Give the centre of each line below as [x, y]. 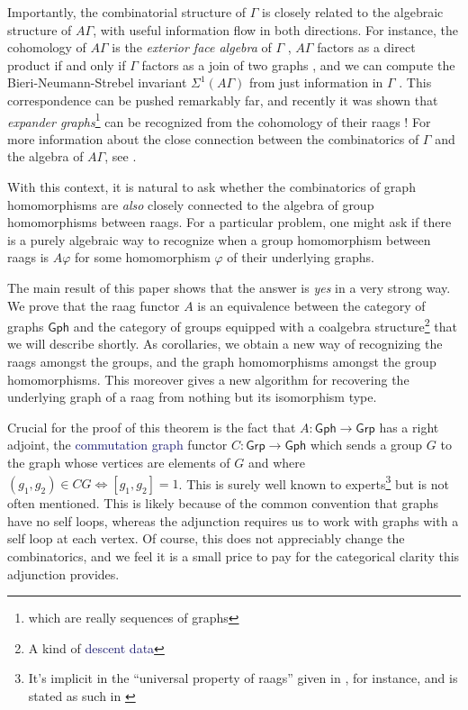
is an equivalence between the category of [311, 305]
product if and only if [67, 64]
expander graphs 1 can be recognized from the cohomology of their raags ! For [219, 120]
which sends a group [366, 445]
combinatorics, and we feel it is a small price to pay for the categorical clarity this [234, 556]
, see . [121, 156]
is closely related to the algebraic [353, 12]
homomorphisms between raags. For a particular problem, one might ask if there [229, 222]
